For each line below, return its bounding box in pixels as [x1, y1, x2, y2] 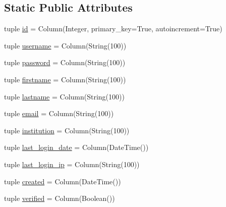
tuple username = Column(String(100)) [4, 40, 127, 50]
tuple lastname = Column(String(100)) [4, 91, 125, 101]
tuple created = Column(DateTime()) [4, 176, 121, 186]
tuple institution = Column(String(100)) [4, 125, 130, 135]
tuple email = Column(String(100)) [4, 108, 114, 119]
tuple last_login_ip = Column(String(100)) [4, 159, 140, 169]
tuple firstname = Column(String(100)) [4, 74, 126, 84]
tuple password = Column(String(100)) [4, 57, 126, 68]
